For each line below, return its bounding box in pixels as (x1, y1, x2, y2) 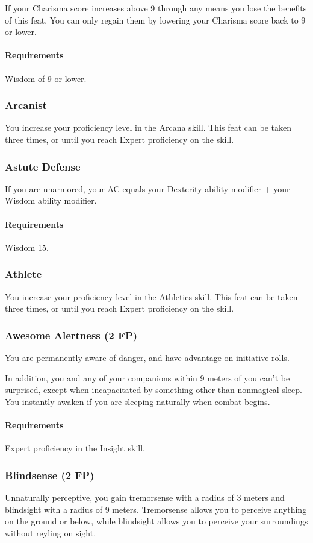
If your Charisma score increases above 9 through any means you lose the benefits (5, 2, 307, 14)
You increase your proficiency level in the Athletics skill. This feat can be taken (5, 290, 298, 303)
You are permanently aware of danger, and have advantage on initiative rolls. (5, 351, 290, 363)
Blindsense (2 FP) (5, 467, 95, 482)
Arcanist (5, 98, 47, 113)
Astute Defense (5, 159, 81, 174)
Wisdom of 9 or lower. (5, 72, 87, 84)
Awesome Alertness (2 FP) (5, 327, 138, 342)
